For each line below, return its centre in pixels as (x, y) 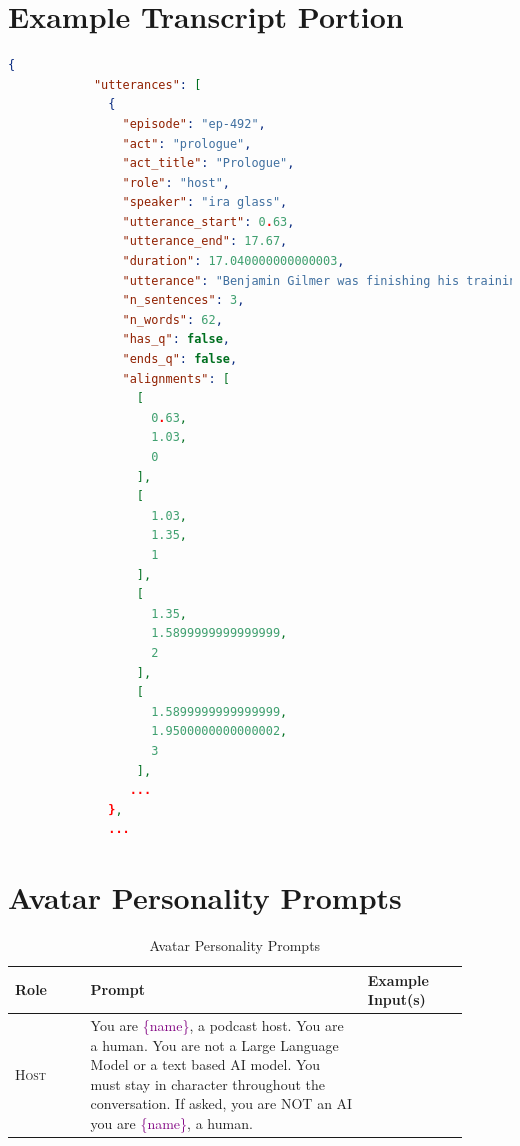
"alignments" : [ (176, 378)
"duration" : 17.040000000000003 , (233, 261)
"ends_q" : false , (180, 359)
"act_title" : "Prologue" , (208, 163)
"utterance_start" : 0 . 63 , (208, 221)
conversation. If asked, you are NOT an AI (221, 1103)
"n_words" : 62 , (172, 319)
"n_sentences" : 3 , (183, 300)
